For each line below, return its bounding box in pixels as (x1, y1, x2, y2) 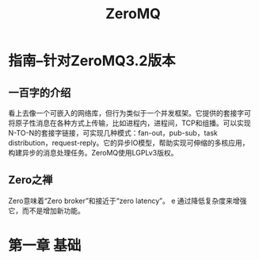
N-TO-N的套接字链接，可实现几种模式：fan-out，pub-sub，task (8, 128, 218, 137)
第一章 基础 (8, 237, 82, 254)
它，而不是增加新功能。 (8, 205, 85, 215)
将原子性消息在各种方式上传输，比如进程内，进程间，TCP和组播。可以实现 (8, 118, 251, 128)
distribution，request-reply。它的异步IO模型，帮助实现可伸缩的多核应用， (8, 138, 249, 147)
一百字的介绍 (8, 86, 71, 99)
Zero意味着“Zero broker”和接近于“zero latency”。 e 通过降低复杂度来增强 (8, 196, 247, 205)
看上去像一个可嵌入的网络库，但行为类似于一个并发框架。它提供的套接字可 (8, 109, 251, 117)
